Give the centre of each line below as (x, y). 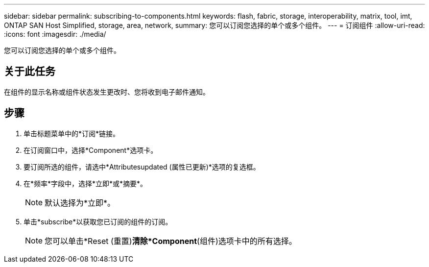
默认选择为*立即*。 (80, 203)
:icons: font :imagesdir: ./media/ (55, 34)
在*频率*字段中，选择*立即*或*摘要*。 (85, 183)
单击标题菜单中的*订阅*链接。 (72, 133)
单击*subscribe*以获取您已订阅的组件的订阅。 (98, 221)
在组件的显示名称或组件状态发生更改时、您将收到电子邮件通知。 (107, 92)
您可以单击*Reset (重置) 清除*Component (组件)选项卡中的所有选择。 (171, 241)
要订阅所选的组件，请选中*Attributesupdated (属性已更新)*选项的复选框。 (142, 167)
